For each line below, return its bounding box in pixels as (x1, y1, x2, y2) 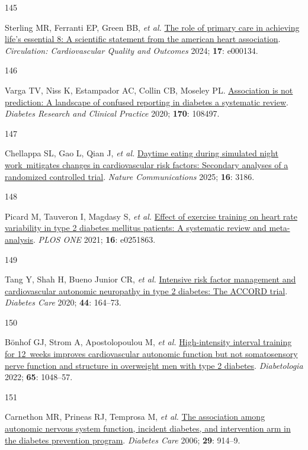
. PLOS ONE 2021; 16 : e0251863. (33, 233, 156, 245)
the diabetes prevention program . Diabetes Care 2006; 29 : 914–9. (5, 433, 240, 446)
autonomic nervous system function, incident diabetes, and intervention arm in (5, 422, 291, 435)
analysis (5, 233, 33, 245)
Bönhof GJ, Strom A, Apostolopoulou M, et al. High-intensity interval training (5, 336, 292, 348)
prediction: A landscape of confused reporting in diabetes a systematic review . (5, 95, 288, 108)
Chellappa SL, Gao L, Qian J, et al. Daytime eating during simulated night (5, 147, 278, 159)
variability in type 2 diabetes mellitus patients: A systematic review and (5, 221, 267, 234)
